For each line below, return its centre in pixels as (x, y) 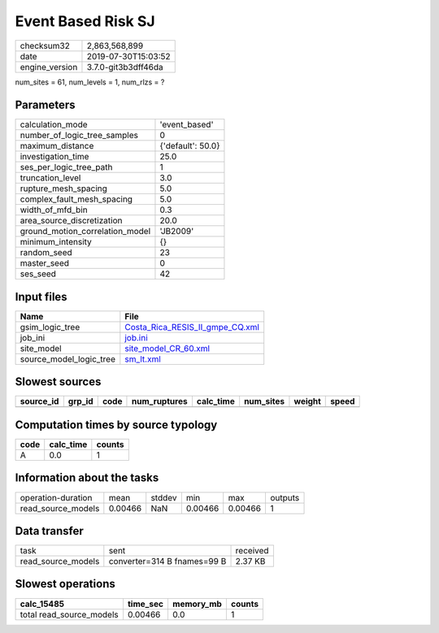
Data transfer (50, 531)
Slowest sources (58, 382)
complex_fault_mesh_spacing (76, 199)
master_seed (44, 263)
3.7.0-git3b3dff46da (125, 67)
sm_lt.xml (143, 359)
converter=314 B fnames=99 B (167, 561)
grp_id (80, 401)
